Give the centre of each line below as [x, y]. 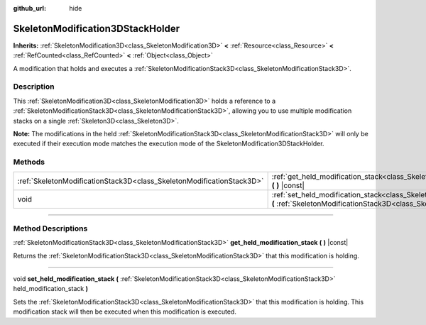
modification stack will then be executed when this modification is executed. [125, 312]
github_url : [29, 8]
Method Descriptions [50, 228]
